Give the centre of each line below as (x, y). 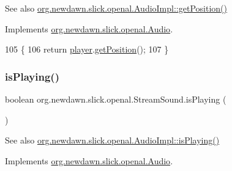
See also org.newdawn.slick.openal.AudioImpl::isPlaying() (112, 140)
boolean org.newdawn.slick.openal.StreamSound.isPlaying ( (116, 99)
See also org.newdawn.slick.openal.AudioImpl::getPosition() (116, 8)
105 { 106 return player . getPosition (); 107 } (87, 49)
